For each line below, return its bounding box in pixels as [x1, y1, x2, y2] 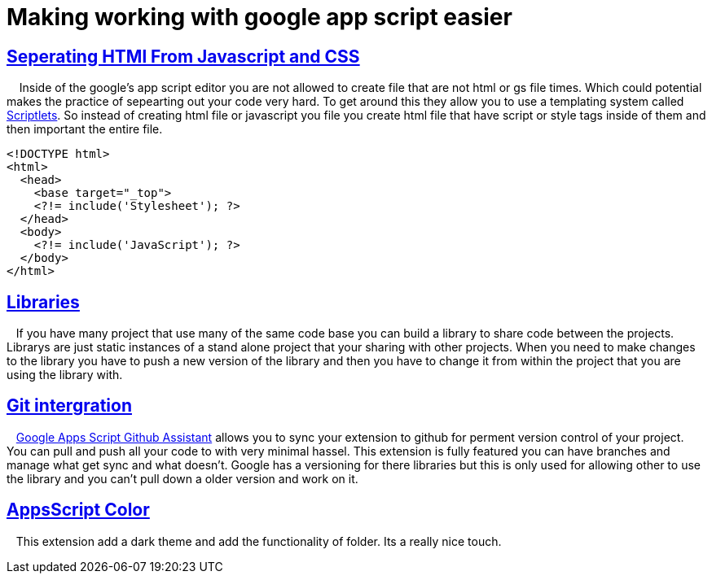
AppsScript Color [7, 499, 150, 521]
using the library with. [7, 368, 123, 382]
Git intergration [7, 395, 132, 416]
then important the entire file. [7, 122, 163, 137]
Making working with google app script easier [7, 3, 512, 31]
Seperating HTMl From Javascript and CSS [7, 46, 360, 67]
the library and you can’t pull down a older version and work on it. [7, 471, 358, 486]
